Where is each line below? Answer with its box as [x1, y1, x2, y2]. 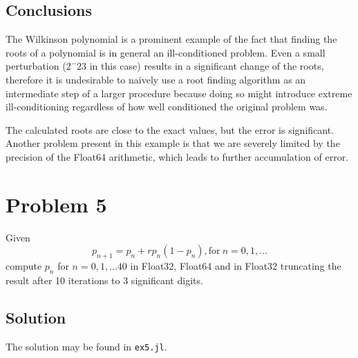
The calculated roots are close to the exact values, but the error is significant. [6, 122, 334, 137]
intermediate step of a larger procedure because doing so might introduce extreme [6, 86, 352, 100]
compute [6, 259, 42, 273]
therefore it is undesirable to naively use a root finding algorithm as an [6, 72, 306, 86]
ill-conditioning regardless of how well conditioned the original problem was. [6, 99, 328, 114]
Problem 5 [6, 190, 107, 218]
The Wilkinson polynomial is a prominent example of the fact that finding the [6, 32, 337, 46]
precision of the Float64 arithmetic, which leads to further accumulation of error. [6, 149, 349, 163]
